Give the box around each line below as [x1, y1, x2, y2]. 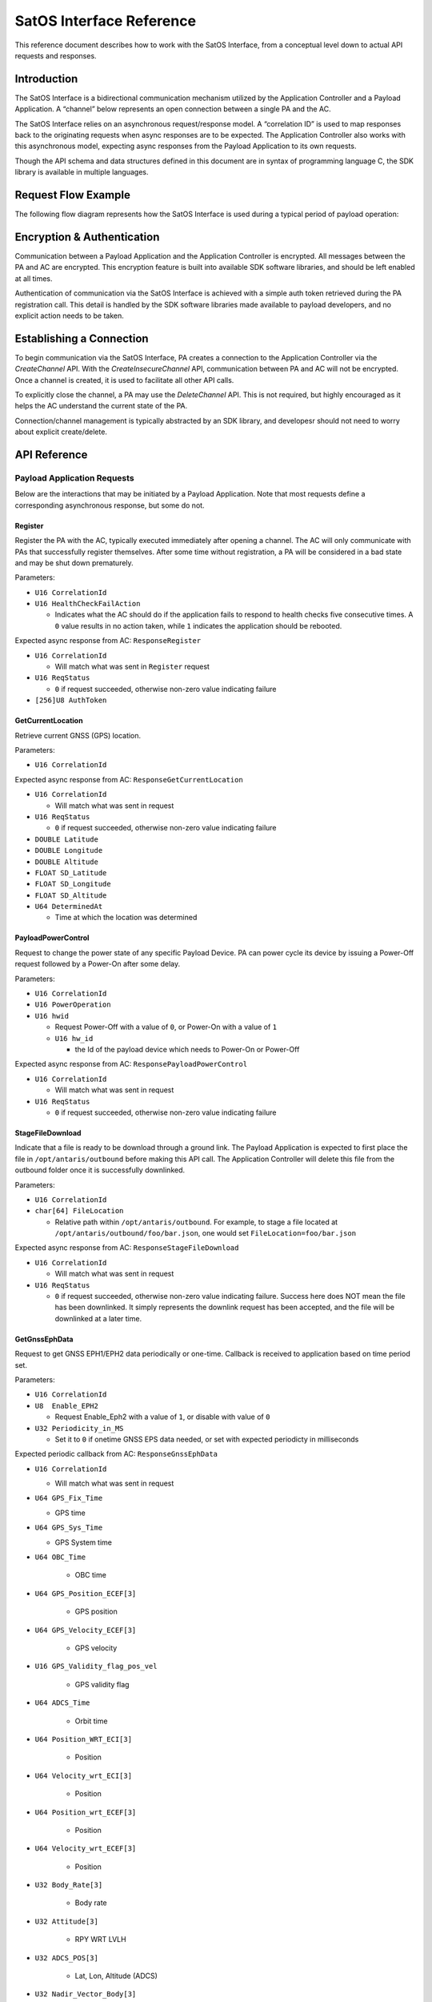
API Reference [14, 448, 88, 462]
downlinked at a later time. [54, 1313, 142, 1323]
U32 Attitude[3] [34, 1916, 99, 1926]
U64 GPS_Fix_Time [34, 1493, 103, 1503]
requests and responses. [14, 50, 97, 60]
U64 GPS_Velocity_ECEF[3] [34, 1626, 137, 1634]
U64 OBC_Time [34, 1553, 86, 1562]
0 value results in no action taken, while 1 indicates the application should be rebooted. [54, 621, 342, 630]
